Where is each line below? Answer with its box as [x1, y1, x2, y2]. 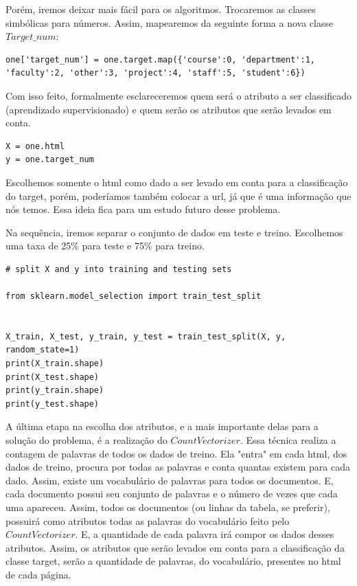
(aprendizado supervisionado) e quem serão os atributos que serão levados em [5, 102, 332, 116]
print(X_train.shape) [5, 359, 104, 369]
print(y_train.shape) [5, 385, 104, 396]
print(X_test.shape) [5, 372, 100, 382]
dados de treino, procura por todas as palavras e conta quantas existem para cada [5, 460, 350, 474]
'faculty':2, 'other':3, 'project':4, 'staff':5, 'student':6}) [5, 68, 306, 78]
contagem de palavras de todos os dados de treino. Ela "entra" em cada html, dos [5, 446, 347, 460]
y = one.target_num [5, 155, 94, 165]
